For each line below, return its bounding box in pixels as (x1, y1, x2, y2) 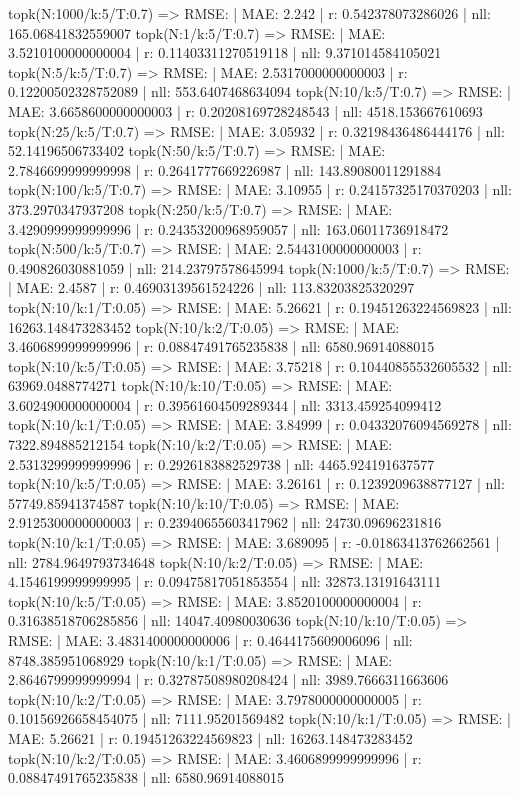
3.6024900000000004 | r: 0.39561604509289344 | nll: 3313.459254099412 (8, 394, 442, 415)
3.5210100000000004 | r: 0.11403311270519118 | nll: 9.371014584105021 (8, 42, 442, 63)
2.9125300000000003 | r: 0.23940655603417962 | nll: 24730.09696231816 (8, 512, 442, 533)
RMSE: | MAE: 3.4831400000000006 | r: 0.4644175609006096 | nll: (8, 630, 413, 650)
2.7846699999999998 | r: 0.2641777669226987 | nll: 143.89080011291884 (8, 159, 442, 180)
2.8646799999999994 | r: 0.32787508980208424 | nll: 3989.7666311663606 (8, 669, 449, 690)
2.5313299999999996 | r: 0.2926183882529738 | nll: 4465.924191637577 (8, 453, 435, 474)
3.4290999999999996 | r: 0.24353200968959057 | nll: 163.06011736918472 (8, 218, 449, 239)
